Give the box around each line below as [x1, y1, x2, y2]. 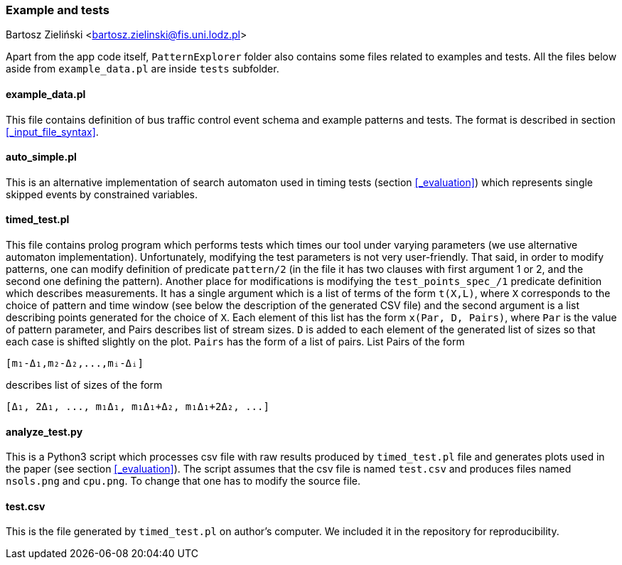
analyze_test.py [6, 425, 83, 438]
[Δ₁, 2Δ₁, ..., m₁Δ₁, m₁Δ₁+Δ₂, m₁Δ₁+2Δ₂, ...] [6, 401, 269, 413]
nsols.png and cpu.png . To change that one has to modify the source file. [6, 475, 360, 488]
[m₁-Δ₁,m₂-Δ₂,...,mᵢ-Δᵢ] [6, 357, 144, 370]
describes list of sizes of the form [6, 379, 163, 392]
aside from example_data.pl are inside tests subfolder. [6, 63, 279, 75]
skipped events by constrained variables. [6, 188, 198, 200]
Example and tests [6, 3, 109, 17]
